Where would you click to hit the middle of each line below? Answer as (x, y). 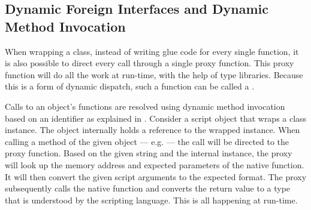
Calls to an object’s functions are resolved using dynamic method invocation (145, 106)
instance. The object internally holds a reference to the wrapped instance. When (153, 130)
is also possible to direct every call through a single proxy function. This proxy (150, 63)
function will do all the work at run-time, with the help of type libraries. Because (154, 74)
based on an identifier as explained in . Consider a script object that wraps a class (156, 118)
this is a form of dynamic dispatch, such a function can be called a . (130, 86)
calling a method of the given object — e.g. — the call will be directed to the (147, 141)
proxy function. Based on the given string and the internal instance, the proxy (149, 153)
